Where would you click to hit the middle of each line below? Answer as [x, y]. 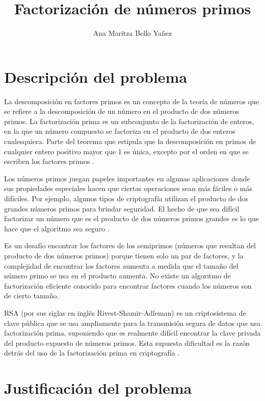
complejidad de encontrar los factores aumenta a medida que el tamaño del [121, 265]
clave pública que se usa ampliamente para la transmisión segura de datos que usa [132, 323]
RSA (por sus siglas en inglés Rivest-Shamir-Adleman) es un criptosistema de [125, 312]
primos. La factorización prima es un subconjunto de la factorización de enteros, [129, 121]
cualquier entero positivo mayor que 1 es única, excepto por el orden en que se [126, 151]
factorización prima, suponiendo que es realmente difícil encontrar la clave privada [132, 333]
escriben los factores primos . [49, 161]
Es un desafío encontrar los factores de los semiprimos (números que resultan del [130, 245]
